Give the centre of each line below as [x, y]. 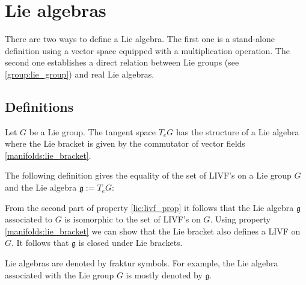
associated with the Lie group [60, 274]
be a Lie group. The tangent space [93, 131]
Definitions [39, 106]
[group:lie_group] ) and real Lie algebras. [80, 74]
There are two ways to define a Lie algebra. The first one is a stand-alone [140, 39]
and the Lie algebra [41, 187]
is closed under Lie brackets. [130, 243]
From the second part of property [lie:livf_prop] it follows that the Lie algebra [149, 207]
